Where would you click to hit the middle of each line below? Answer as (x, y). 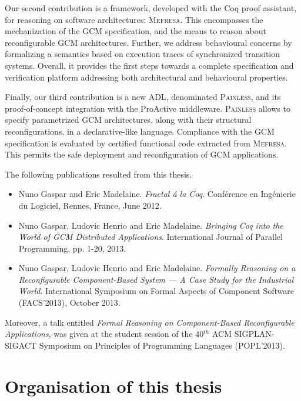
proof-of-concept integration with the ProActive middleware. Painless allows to (148, 108)
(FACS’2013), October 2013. (69, 303)
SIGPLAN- (254, 334)
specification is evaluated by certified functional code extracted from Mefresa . (146, 143)
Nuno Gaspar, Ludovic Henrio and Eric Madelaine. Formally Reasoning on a (157, 268)
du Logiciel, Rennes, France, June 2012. (90, 205)
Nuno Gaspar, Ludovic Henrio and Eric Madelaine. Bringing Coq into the (151, 225)
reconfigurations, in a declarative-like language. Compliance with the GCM (140, 131)
